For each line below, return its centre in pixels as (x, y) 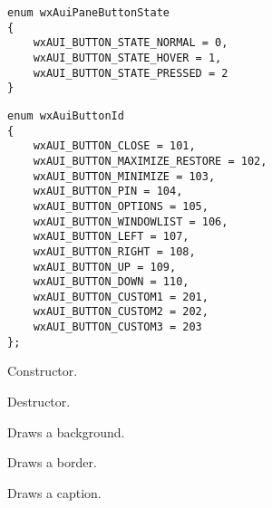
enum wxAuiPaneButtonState (88, 13)
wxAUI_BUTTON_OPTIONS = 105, (121, 206)
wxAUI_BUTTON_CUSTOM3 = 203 (117, 327)
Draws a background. (66, 431)
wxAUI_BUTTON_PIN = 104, (108, 192)
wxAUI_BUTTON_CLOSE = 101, (114, 146)
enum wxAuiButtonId (66, 115)
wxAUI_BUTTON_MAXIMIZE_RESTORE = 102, (150, 161)
